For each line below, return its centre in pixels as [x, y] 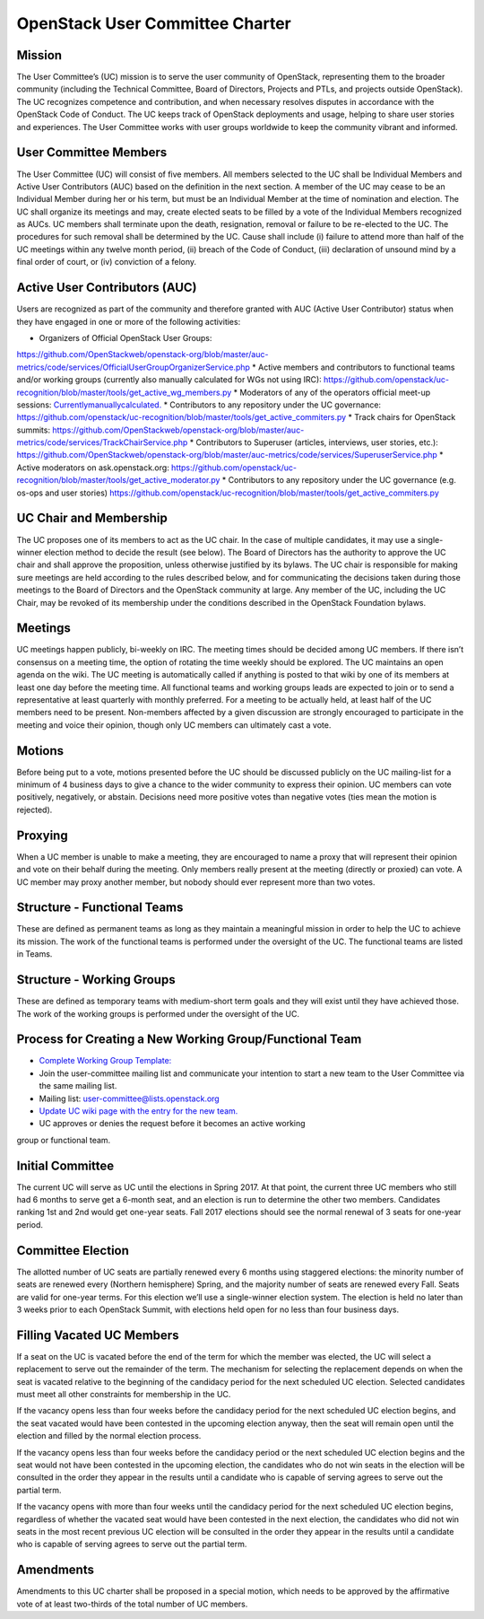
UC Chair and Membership [92, 518]
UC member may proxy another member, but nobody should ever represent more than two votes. [196, 882]
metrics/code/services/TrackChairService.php [102, 442]
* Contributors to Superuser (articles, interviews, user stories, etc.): [314, 442]
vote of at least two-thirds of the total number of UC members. [132, 1604]
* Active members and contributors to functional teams [354, 367]
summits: [34, 430]
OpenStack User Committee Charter [154, 23]
